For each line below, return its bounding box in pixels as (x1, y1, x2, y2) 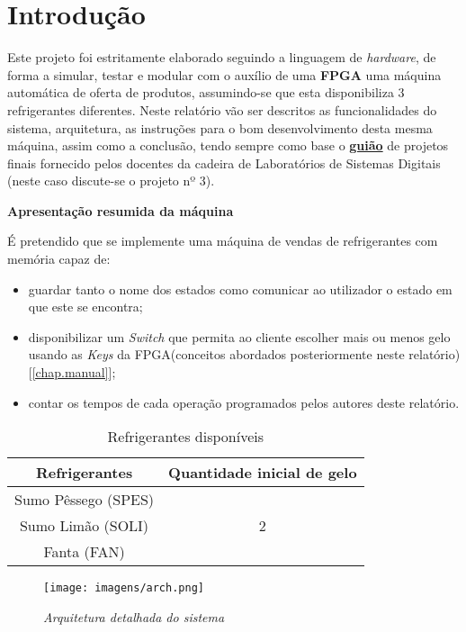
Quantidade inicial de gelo (168, 462, 357, 483)
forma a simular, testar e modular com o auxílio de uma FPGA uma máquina (7, 65, 442, 84)
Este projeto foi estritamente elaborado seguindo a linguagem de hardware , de (7, 48, 436, 67)
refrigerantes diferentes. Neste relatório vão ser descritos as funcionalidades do (7, 100, 437, 119)
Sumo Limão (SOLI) (19, 515, 149, 537)
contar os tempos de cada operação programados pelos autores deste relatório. (28, 393, 460, 411)
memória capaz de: (7, 249, 111, 268)
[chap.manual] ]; (31, 363, 116, 382)
